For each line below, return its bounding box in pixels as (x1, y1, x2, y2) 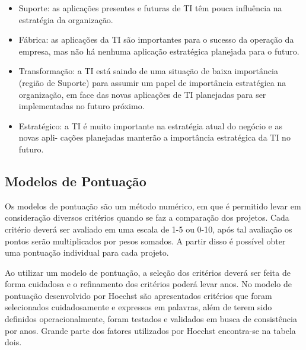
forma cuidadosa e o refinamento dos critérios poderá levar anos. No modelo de (5, 278, 292, 290)
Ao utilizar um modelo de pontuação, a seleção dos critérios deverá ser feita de (5, 266, 291, 278)
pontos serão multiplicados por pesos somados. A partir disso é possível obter (5, 234, 286, 247)
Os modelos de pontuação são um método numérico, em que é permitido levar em (5, 199, 301, 212)
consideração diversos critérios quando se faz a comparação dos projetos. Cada (5, 211, 289, 224)
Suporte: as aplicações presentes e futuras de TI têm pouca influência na (18, 2, 282, 14)
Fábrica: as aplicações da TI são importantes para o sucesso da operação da (18, 33, 294, 46)
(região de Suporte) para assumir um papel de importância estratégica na (18, 76, 286, 88)
